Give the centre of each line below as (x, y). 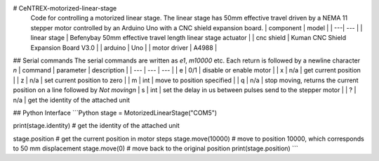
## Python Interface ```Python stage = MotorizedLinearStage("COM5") (115, 112)
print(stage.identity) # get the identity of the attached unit (97, 126)
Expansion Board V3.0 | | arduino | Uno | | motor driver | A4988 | (124, 47)
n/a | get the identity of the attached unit (71, 100)
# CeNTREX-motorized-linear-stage (65, 8)
